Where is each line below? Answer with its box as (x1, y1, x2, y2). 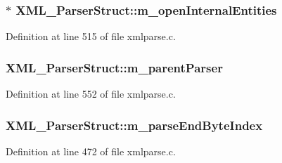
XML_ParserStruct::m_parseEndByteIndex (6, 116, 263, 133)
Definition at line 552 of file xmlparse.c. (6, 86, 176, 101)
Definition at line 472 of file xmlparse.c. (6, 143, 176, 158)
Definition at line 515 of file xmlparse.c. (6, 29, 176, 44)
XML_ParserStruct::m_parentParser (6, 58, 223, 76)
